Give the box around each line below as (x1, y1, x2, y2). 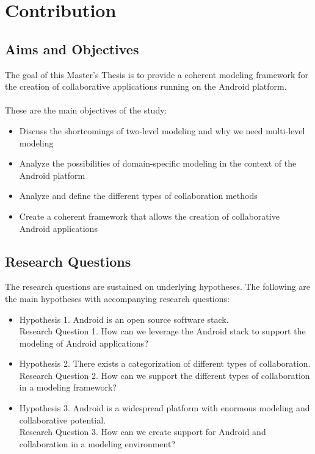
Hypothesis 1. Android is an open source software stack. (19, 312, 229, 325)
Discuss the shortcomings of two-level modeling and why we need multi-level (19, 124, 305, 137)
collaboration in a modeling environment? (19, 437, 176, 450)
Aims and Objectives (5, 39, 139, 58)
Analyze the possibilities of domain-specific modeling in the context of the (19, 157, 297, 170)
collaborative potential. (19, 413, 106, 426)
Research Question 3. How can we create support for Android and (19, 425, 266, 438)
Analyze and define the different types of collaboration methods (19, 189, 258, 202)
